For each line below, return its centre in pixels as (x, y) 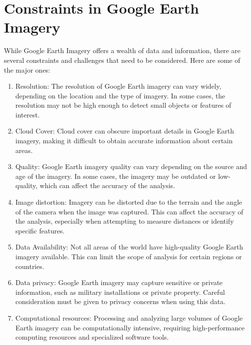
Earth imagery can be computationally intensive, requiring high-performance (130, 327)
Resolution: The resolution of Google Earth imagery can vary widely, (118, 86)
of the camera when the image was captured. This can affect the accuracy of (129, 211)
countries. (30, 266)
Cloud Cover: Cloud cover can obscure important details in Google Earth (125, 131)
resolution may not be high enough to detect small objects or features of (123, 105)
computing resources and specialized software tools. (92, 337)
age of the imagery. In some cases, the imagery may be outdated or (116, 176)
